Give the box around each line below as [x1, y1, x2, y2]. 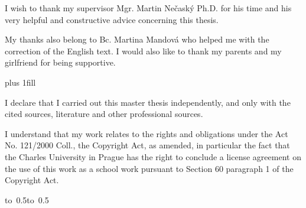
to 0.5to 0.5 [5, 193, 49, 206]
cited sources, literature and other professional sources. [5, 108, 203, 120]
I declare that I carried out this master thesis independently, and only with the [5, 96, 291, 108]
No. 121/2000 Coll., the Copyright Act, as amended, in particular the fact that [5, 139, 290, 151]
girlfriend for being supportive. [5, 56, 116, 69]
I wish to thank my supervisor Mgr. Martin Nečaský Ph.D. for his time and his [5, 2, 292, 14]
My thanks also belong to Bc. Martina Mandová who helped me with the [5, 33, 269, 45]
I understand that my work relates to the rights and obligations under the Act [5, 127, 288, 139]
